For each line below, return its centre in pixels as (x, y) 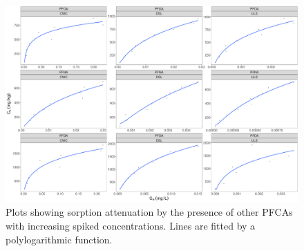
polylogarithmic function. (59, 239)
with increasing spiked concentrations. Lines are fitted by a (131, 226)
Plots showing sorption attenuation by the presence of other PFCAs (149, 212)
